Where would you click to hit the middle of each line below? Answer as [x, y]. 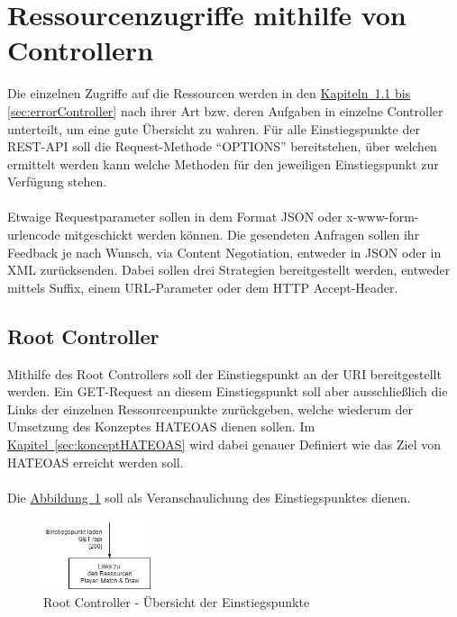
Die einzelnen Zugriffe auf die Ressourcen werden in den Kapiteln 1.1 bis [209, 93]
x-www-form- [383, 217]
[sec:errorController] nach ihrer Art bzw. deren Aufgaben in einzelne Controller [225, 110]
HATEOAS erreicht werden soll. [96, 462]
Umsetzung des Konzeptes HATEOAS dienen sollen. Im [161, 426]
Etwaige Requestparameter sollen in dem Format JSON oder [175, 217]
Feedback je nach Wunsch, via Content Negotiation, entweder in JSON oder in [224, 252]
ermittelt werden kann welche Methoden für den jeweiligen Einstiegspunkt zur [223, 163]
